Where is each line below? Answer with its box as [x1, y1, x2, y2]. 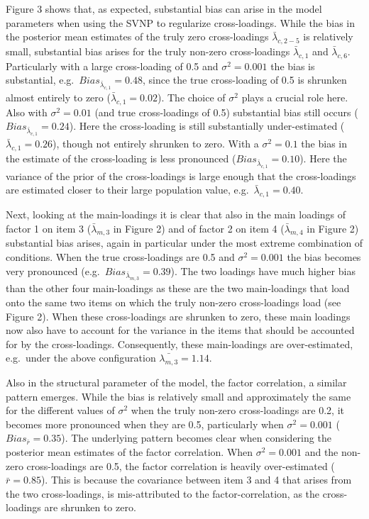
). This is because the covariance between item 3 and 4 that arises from [40, 472, 352, 487]
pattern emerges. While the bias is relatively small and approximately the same [6, 389, 351, 403]
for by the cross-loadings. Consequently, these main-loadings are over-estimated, [6, 336, 353, 351]
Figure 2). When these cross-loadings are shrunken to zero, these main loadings [6, 308, 351, 323]
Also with [6, 104, 48, 119]
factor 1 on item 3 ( [6, 221, 92, 235]
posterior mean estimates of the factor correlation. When [6, 445, 253, 459]
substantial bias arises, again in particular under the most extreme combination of [6, 235, 363, 250]
